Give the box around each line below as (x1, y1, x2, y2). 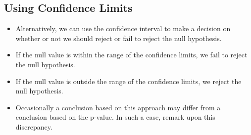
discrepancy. (15, 121, 52, 132)
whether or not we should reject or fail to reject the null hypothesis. (15, 33, 222, 43)
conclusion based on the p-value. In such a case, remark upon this (15, 112, 215, 122)
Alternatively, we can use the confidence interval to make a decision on (15, 23, 231, 34)
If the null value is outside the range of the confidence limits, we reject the (15, 76, 242, 86)
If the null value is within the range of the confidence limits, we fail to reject (15, 49, 248, 60)
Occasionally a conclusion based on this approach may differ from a (15, 102, 221, 112)
